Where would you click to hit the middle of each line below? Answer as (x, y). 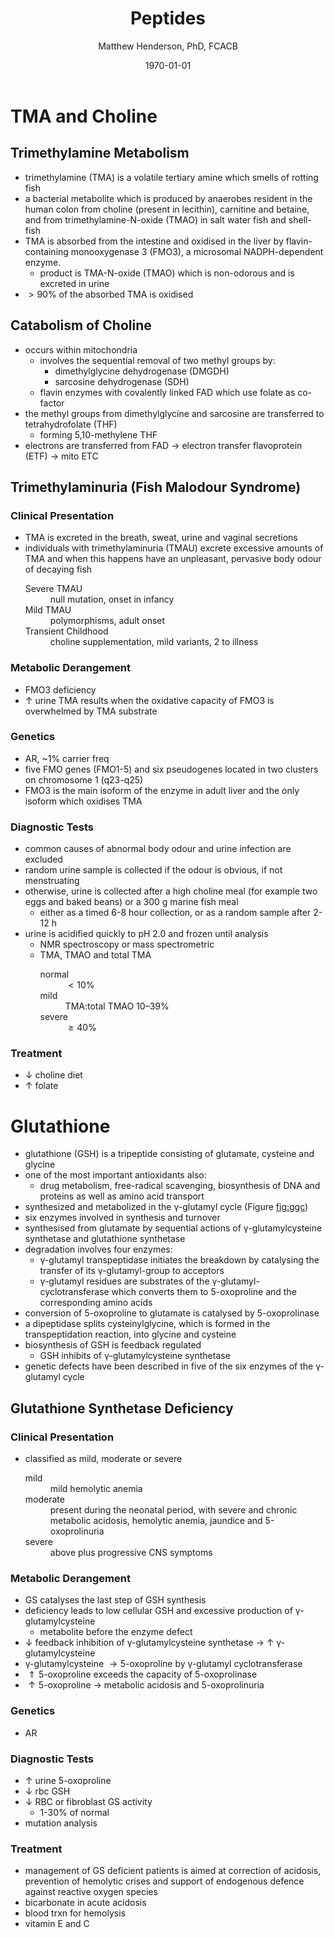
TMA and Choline (84, 116)
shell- (300, 219)
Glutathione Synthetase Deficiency (122, 1408)
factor (52, 403)
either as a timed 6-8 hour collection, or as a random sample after (175, 913)
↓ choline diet (53, 1075)
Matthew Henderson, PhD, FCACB (168, 46)
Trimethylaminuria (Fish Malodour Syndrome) (156, 487)
